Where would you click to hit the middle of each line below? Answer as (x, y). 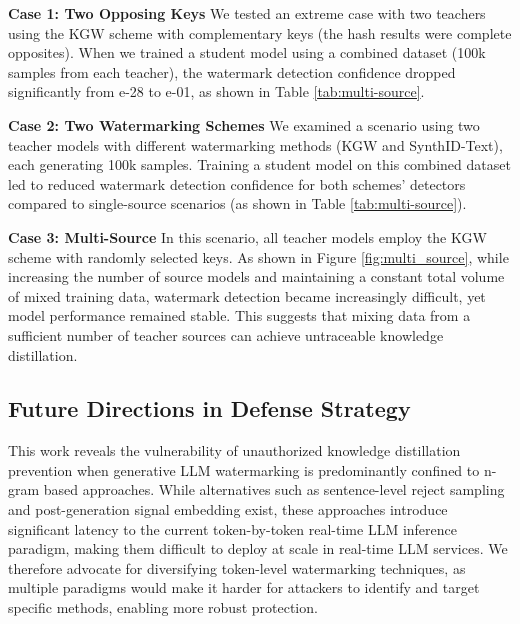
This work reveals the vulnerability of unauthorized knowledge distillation (234, 450)
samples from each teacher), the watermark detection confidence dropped (232, 71)
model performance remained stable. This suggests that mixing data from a (239, 315)
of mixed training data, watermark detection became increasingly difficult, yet (247, 295)
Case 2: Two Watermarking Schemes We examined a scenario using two (244, 124)
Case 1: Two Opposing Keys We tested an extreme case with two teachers (247, 13)
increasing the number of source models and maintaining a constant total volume (256, 276)
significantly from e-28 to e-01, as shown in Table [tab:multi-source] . (216, 91)
